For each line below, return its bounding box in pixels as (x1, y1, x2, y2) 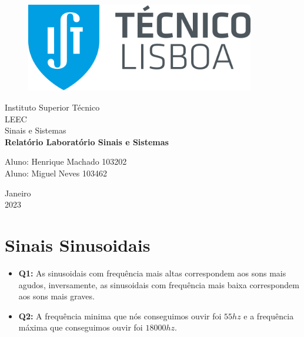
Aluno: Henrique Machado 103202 (5, 155, 127, 168)
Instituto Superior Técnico (5, 101, 100, 114)
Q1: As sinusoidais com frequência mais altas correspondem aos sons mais (18, 266, 286, 279)
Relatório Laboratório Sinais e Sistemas (5, 135, 169, 148)
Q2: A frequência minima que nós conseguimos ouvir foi (18, 309, 222, 322)
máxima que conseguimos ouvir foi (18, 321, 143, 333)
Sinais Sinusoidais (5, 233, 151, 256)
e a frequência (243, 309, 294, 322)
